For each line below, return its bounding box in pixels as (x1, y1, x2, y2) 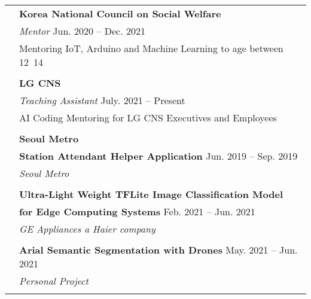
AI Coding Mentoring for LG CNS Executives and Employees (19, 111, 277, 124)
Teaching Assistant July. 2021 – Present (19, 93, 185, 107)
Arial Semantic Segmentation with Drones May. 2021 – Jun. (19, 243, 298, 257)
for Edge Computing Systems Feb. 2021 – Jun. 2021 (19, 205, 255, 218)
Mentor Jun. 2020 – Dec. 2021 (19, 24, 145, 38)
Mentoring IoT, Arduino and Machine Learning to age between (19, 41, 283, 55)
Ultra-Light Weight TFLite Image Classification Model (19, 187, 283, 201)
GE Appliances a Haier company (19, 222, 155, 236)
